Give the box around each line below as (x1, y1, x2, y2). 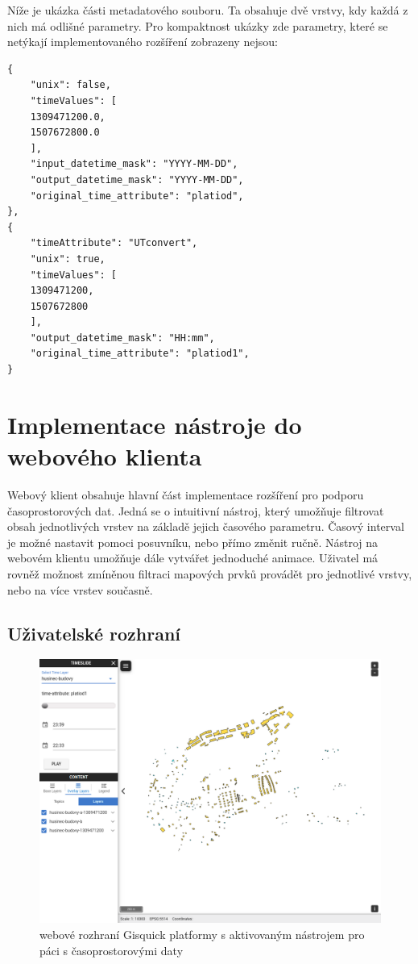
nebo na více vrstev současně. (7, 581, 153, 598)
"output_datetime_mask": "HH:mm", (30, 332, 215, 344)
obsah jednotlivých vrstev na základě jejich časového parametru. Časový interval (7, 518, 404, 535)
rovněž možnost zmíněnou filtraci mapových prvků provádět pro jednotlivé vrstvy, (7, 565, 412, 582)
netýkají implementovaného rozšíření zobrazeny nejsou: (7, 33, 278, 50)
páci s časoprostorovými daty (39, 941, 184, 958)
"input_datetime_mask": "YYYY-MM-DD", (30, 158, 238, 170)
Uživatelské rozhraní (7, 620, 181, 645)
